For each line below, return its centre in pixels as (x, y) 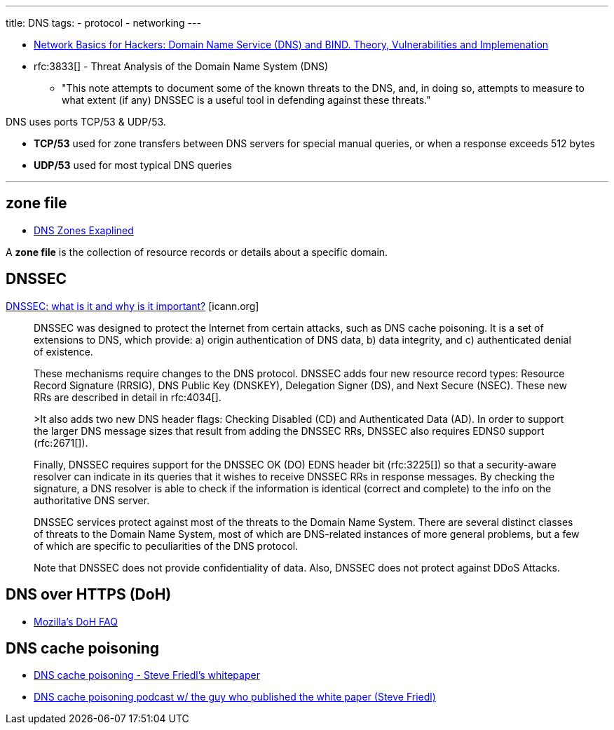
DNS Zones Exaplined (84, 230)
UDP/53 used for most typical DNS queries (133, 165)
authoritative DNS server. (92, 500)
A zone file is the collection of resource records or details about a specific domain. (197, 252)
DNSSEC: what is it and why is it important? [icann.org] (132, 306)
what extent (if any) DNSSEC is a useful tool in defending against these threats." (246, 100)
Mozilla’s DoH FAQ (76, 621)
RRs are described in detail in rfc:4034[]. (128, 397)
